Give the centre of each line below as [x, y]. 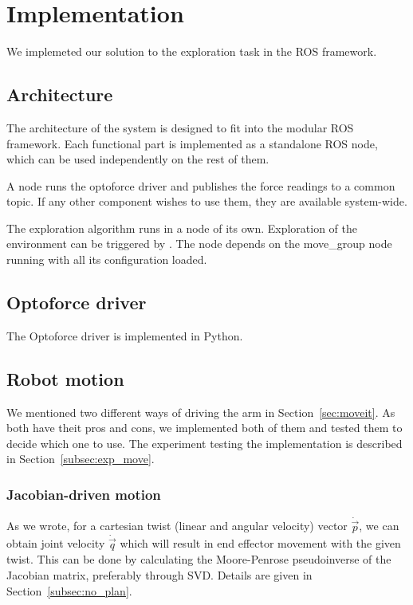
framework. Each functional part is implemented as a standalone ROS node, [192, 143]
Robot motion [65, 378]
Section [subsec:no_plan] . [69, 590]
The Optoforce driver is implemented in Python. [125, 335]
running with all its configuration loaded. [107, 259]
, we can [379, 526]
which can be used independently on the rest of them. [138, 159]
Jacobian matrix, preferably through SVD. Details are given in [159, 574]
